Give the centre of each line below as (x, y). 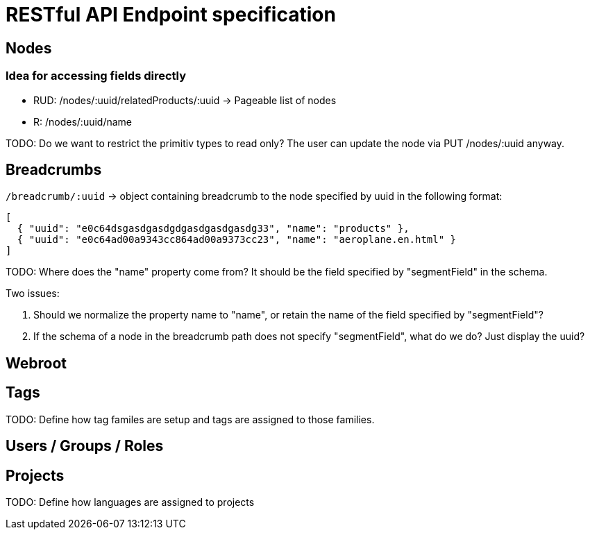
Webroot (36, 363)
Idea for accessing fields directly (96, 76)
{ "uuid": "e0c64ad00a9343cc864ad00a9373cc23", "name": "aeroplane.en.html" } (237, 240)
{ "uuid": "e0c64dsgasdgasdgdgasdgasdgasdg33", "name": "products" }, (213, 229)
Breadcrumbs (54, 169)
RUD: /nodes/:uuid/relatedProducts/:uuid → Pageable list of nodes (185, 100)
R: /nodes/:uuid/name (83, 121)
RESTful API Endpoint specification (171, 15)
